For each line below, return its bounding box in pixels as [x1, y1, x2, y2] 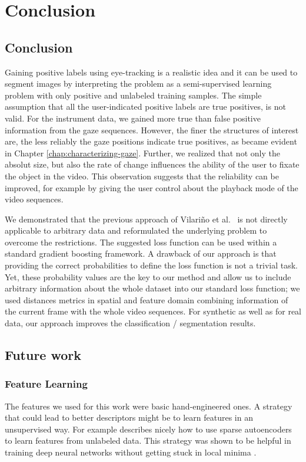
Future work [5, 346, 82, 364]
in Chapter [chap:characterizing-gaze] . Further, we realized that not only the [5, 146, 280, 159]
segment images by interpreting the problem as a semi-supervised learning [5, 77, 272, 90]
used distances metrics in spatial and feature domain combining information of [5, 293, 288, 306]
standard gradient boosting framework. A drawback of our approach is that [5, 247, 277, 260]
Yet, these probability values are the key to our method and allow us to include [5, 270, 291, 283]
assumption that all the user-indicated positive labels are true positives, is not [5, 100, 286, 113]
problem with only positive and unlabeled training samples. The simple [5, 89, 262, 101]
